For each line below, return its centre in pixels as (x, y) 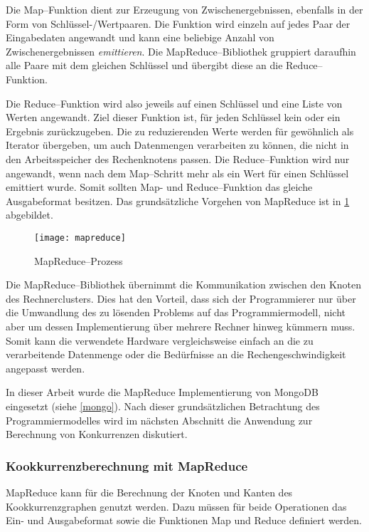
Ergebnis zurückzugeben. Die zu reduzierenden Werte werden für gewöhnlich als (180, 131)
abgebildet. (30, 215)
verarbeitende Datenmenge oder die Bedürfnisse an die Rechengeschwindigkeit (176, 354)
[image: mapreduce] (80, 238)
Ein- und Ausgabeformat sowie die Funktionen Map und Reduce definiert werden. (184, 520)
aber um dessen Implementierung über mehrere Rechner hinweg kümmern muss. (181, 326)
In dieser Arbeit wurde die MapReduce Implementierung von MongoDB (162, 392)
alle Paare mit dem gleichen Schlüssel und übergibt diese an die (144, 65)
